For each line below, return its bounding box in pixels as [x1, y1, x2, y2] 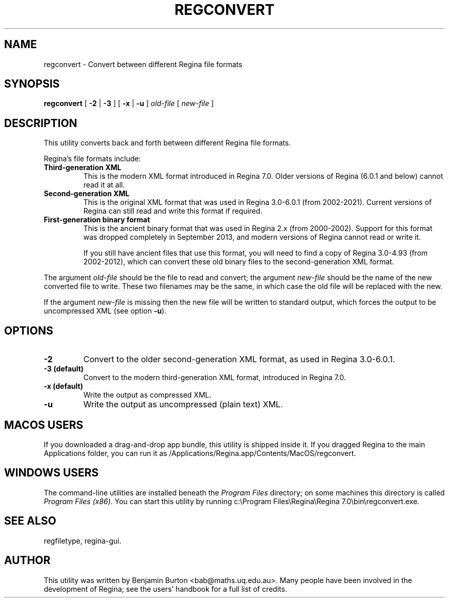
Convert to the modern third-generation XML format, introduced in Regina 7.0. [83, 373, 346, 382]
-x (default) [44, 382, 83, 391]
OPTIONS [4, 324, 53, 337]
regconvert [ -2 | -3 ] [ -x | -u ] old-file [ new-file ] [44, 99, 214, 108]
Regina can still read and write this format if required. [83, 206, 262, 216]
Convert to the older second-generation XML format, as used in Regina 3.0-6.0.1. [83, 354, 395, 365]
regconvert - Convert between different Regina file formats [44, 59, 242, 69]
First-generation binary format [44, 215, 150, 224]
